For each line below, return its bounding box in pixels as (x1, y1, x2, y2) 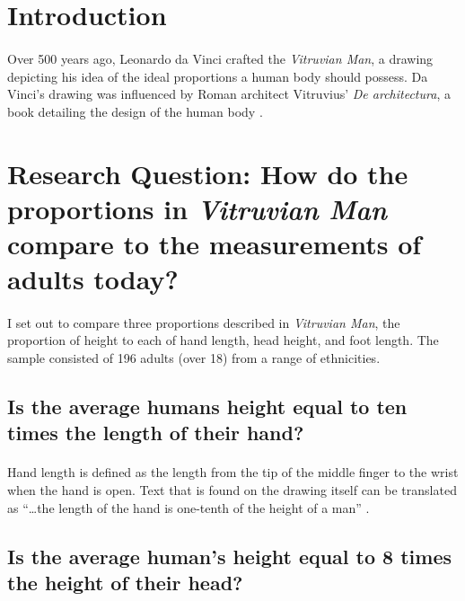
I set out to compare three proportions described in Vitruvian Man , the (7, 313, 400, 331)
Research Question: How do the (7, 155, 408, 191)
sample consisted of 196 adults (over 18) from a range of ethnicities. (7, 349, 381, 367)
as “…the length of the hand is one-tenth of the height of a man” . (7, 498, 370, 517)
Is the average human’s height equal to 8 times (7, 542, 452, 570)
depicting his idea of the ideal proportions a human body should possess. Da (7, 66, 428, 85)
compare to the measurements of (7, 225, 422, 261)
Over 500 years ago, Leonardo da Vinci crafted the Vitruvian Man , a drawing (7, 49, 434, 67)
